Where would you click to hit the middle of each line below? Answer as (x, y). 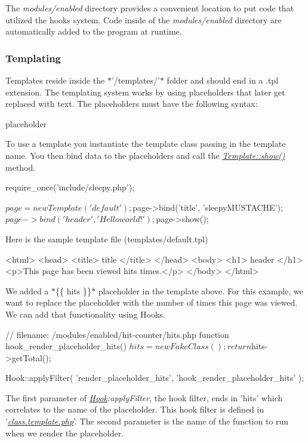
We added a (27, 290)
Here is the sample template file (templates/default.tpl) (107, 239)
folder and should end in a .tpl (223, 80)
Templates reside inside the (55, 80)
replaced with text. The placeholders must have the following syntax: (132, 104)
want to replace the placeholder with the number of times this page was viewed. (152, 302)
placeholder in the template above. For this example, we (201, 290)
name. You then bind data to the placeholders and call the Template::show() (145, 155)
